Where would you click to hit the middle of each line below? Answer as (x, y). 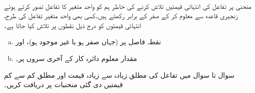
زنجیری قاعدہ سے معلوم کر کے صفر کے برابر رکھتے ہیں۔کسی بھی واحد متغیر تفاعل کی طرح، (121, 15)
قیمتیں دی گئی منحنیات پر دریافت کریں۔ (64, 84)
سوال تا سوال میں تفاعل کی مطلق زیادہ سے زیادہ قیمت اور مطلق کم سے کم (119, 75)
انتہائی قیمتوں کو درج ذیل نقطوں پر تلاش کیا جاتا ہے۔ (73, 25)
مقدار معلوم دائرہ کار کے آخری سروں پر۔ (76, 58)
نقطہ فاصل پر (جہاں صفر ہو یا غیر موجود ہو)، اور (88, 42)
